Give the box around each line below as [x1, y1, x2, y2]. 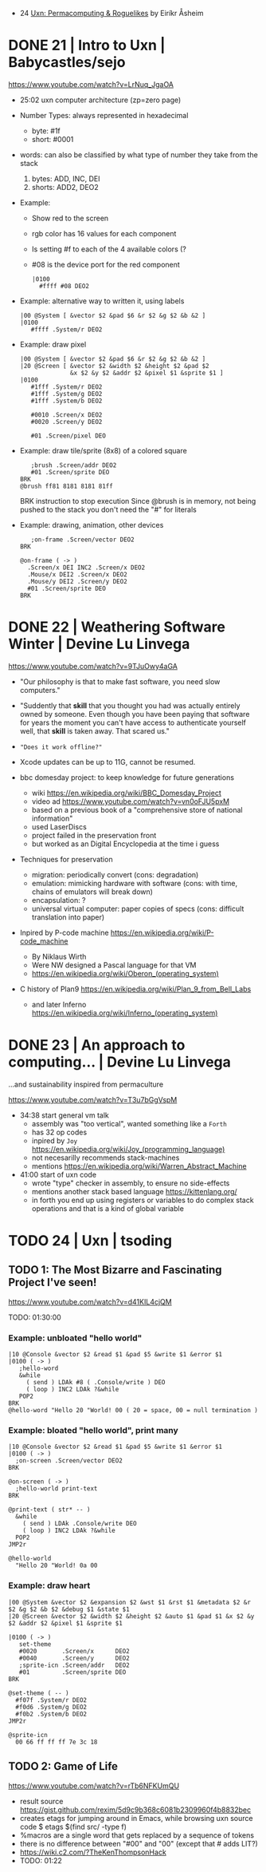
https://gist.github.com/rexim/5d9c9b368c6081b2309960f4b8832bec [19, 1805, 252, 1815]
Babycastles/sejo [8, 53, 126, 72]
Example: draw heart [8, 1580, 91, 1591]
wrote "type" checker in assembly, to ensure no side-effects [31, 1178, 230, 1188]
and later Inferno [31, 999, 87, 1009]
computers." [19, 685, 61, 695]
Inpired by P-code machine [19, 928, 109, 937]
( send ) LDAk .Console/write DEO [22, 1520, 137, 1528]
